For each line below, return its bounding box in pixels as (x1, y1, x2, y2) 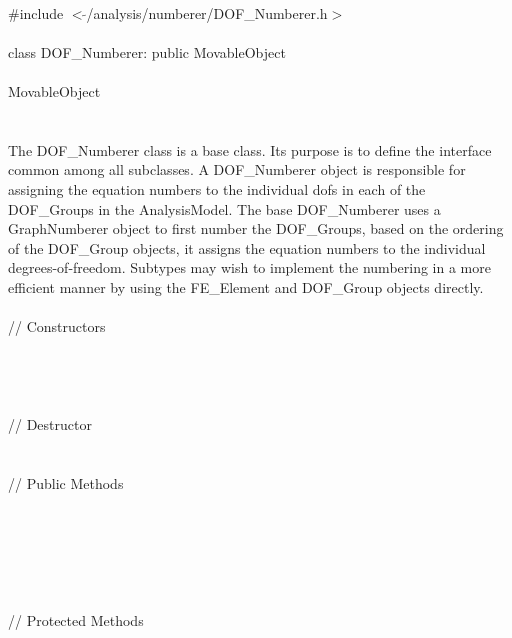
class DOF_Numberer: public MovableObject (8, 41, 286, 62)
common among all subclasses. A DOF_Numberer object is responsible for (8, 159, 466, 180)
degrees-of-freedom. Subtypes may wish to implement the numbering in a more (8, 257, 491, 278)
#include (8, 2, 64, 23)
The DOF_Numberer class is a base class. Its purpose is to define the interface (8, 139, 492, 160)
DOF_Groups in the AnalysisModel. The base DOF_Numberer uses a (8, 198, 441, 219)
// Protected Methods (8, 610, 144, 630)
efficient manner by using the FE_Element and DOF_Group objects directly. (8, 276, 484, 297)
